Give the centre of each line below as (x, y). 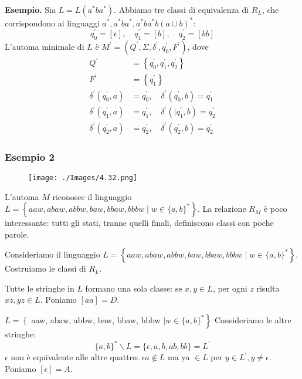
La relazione (224, 209)
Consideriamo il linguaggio (52, 254)
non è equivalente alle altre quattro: (75, 357)
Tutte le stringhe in (40, 288)
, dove (198, 46)
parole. (17, 234)
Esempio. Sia (30, 9)
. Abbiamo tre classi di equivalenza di (181, 9)
